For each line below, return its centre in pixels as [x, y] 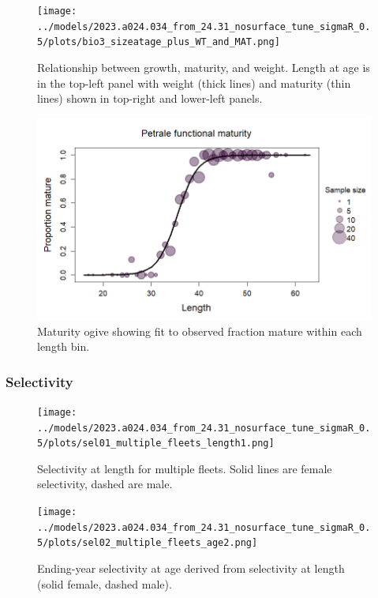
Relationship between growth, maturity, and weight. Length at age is [204, 67]
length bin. [64, 346]
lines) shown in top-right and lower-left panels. [150, 98]
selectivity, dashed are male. [105, 484]
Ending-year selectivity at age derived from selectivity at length [191, 568]
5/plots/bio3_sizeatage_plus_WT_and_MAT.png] [159, 42]
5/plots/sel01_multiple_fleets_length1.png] [156, 444]
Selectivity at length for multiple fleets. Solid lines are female [185, 468]
